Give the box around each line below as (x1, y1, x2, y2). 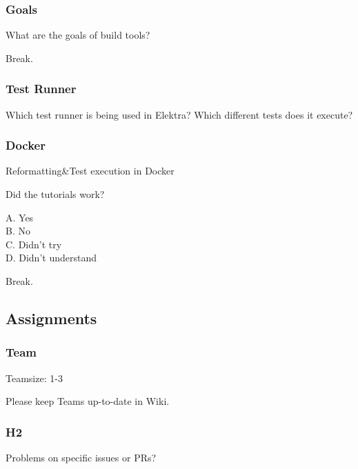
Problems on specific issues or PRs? (6, 450, 157, 464)
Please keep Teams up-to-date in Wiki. (6, 394, 170, 408)
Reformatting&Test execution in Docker (6, 163, 175, 178)
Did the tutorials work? (6, 187, 105, 201)
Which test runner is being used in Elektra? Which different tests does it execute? (6, 107, 353, 121)
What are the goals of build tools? (6, 28, 150, 42)
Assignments (6, 307, 97, 328)
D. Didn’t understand (6, 250, 97, 265)
